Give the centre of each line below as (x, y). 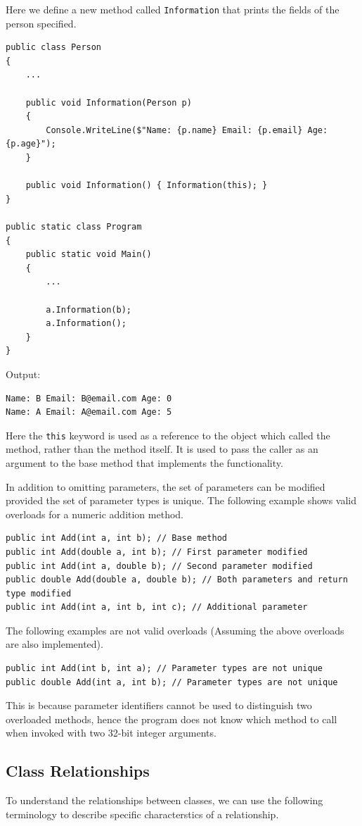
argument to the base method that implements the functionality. (144, 462)
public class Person (54, 48)
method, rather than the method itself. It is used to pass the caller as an (162, 449)
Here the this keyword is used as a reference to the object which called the (168, 435)
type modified (39, 593)
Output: (23, 374)
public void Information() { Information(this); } (147, 186)
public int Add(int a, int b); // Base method (116, 538)
